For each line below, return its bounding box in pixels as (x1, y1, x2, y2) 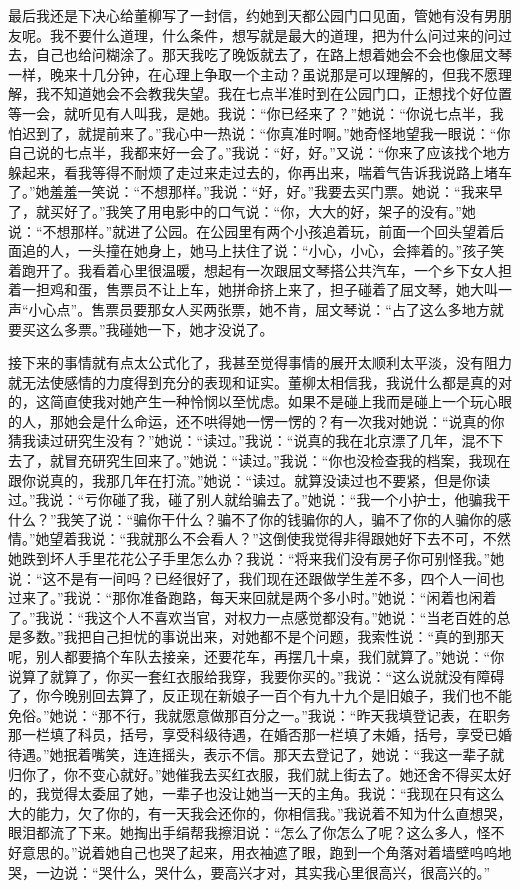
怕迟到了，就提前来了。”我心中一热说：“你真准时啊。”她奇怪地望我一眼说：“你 (8, 122, 511, 143)
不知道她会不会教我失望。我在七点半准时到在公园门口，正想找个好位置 (49, 83, 512, 104)
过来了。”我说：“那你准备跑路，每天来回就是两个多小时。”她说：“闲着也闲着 (8, 587, 497, 608)
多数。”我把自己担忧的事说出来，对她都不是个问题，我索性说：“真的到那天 (21, 626, 505, 647)
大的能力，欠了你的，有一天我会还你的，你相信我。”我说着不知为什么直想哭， (8, 802, 512, 823)
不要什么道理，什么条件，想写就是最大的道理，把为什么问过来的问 (63, 24, 498, 45)
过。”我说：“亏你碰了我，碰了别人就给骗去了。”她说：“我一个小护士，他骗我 (8, 489, 497, 510)
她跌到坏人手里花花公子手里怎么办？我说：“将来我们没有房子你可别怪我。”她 (8, 548, 505, 569)
